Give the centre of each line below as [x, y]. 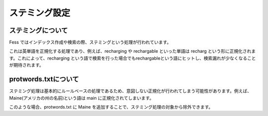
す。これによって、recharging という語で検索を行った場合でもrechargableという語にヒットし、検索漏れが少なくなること [133, 58]
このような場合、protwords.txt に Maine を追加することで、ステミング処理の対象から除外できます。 [111, 107]
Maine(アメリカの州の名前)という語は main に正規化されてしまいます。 [81, 98]
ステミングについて [38, 30]
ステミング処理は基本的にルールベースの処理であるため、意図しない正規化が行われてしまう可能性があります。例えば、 [130, 91]
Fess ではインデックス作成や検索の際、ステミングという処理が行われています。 [90, 42]
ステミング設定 [40, 13]
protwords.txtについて [44, 79]
